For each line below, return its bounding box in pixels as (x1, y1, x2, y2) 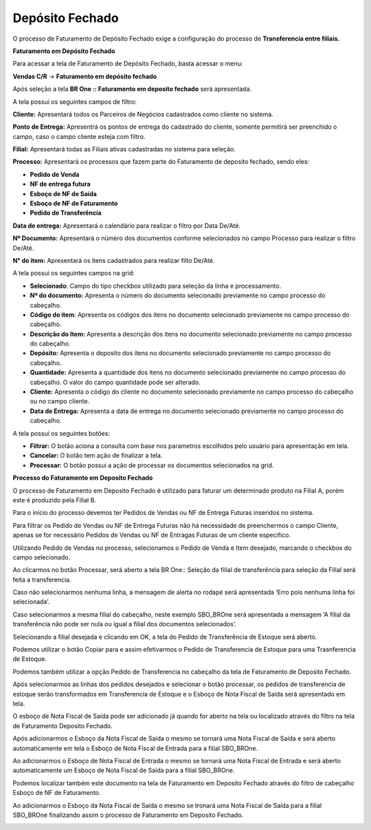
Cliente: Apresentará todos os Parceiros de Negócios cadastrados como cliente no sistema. (12, 110, 274, 118)
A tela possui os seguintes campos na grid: (12, 269, 135, 277)
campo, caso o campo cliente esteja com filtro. (12, 132, 146, 140)
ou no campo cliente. (30, 397, 90, 405)
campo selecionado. (12, 553, 71, 561)
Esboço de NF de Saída (30, 189, 98, 198)
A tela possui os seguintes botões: (12, 429, 110, 437)
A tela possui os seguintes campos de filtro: (12, 97, 137, 106)
